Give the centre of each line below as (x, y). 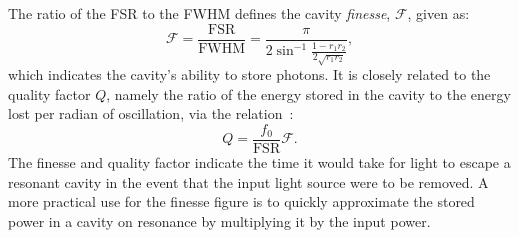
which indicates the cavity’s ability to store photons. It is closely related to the (249, 74)
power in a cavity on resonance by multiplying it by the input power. (219, 220)
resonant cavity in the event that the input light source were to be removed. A (248, 181)
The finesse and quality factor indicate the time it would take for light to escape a (259, 162)
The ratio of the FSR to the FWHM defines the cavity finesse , (199, 13)
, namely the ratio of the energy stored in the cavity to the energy (308, 93)
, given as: (438, 13)
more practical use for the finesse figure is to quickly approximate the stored (241, 201)
